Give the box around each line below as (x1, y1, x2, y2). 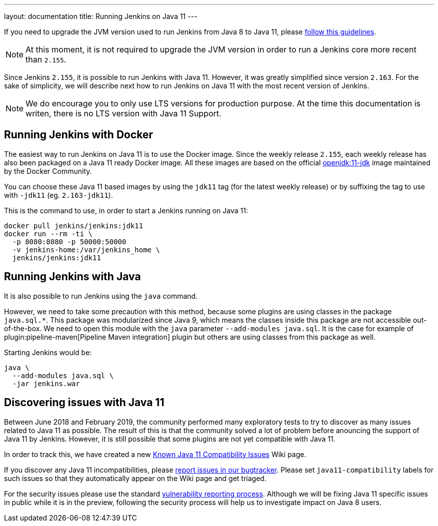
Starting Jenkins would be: (4, 348, 92, 357)
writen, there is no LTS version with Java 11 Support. (25, 108, 221, 118)
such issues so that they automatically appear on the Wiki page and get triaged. (4, 474, 266, 483)
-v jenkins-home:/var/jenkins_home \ (12, 245, 160, 254)
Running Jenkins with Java (4, 270, 141, 283)
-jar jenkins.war (12, 379, 80, 388)
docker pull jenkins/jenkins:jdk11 (4, 221, 143, 230)
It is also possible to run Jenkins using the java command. (4, 291, 198, 300)
